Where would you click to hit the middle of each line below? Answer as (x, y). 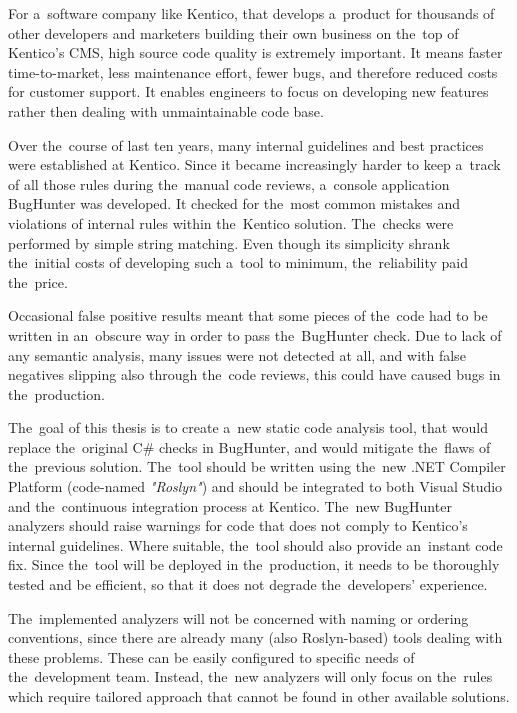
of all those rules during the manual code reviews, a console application (229, 183)
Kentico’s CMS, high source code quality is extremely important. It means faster (255, 52)
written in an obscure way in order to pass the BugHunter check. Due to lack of (255, 334)
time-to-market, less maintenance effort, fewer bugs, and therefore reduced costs (253, 71)
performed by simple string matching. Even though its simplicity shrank (229, 242)
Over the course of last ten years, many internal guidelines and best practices (246, 144)
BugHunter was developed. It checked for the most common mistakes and (234, 203)
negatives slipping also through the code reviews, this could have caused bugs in (254, 374)
